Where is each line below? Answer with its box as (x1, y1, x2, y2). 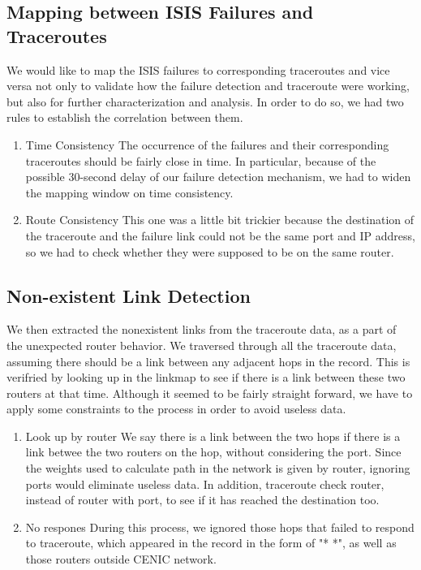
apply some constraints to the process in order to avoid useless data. (6, 400, 346, 417)
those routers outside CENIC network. (25, 551, 217, 568)
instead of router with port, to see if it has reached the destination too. (25, 491, 380, 508)
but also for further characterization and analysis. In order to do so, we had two (6, 93, 404, 110)
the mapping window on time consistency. (25, 184, 234, 201)
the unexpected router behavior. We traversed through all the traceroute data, (6, 336, 397, 353)
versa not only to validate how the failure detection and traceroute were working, (6, 77, 410, 94)
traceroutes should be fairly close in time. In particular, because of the (25, 152, 376, 169)
